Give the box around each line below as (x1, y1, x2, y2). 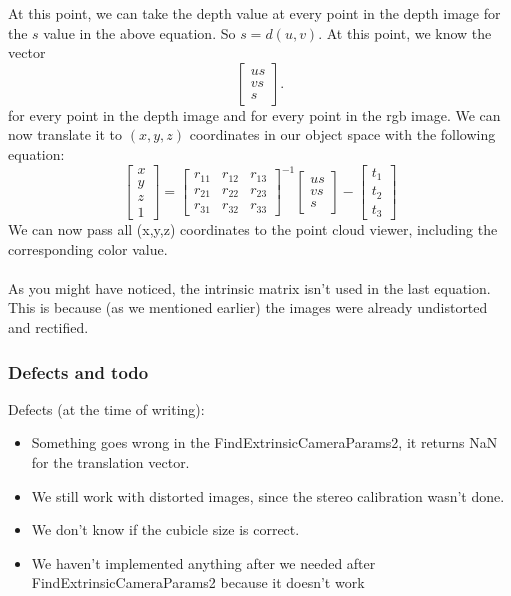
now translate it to (8, 124, 123, 145)
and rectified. (8, 317, 89, 337)
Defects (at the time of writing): (8, 398, 205, 419)
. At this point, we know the (318, 22, 492, 43)
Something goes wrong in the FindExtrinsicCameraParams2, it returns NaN (31, 432, 498, 453)
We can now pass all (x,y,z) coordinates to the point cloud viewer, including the (8, 219, 498, 240)
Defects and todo (8, 359, 149, 384)
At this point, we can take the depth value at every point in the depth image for (8, 3, 501, 23)
